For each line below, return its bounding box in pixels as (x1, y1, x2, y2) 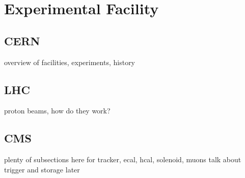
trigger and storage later (4, 164, 80, 174)
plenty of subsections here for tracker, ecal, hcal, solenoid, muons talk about (4, 154, 241, 165)
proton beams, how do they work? (4, 105, 111, 116)
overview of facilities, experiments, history (4, 56, 135, 67)
